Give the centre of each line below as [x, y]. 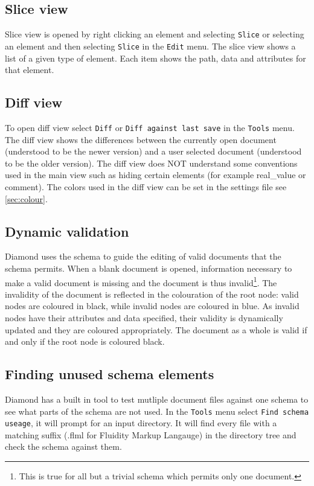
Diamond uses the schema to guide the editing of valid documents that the [143, 256]
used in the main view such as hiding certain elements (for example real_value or [155, 175]
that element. [30, 70]
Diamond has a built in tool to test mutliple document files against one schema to [157, 399]
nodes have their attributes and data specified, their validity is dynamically [144, 317]
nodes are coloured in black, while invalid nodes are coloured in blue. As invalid [152, 306]
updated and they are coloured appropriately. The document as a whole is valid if [156, 329]
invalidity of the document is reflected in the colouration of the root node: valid [152, 294]
